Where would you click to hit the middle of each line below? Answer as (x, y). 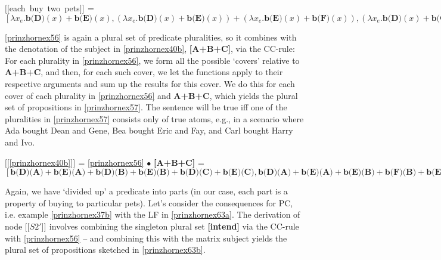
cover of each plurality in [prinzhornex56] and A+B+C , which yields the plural (151, 95)
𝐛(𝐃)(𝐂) (196, 173)
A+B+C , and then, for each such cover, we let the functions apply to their (144, 72)
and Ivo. (20, 142)
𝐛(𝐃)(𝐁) (112, 173)
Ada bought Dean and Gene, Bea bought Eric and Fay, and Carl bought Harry (149, 130)
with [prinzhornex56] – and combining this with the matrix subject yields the (146, 238)
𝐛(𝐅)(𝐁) (400, 173)
